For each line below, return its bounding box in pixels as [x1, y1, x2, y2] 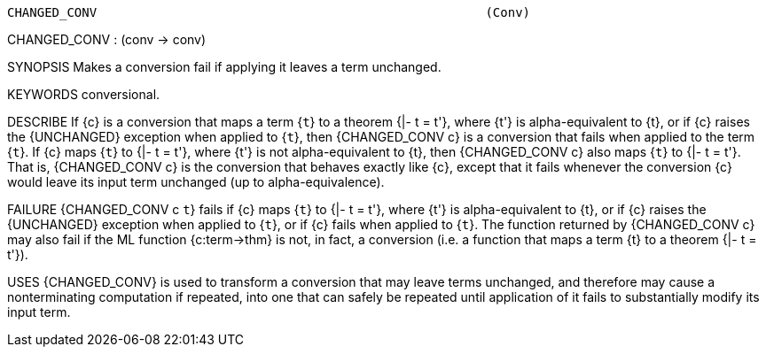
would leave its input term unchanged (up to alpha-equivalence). [7, 174, 385, 189]
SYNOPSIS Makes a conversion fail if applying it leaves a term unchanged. [7, 59, 442, 74]
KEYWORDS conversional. [7, 87, 160, 102]
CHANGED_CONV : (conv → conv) [7, 32, 207, 47]
